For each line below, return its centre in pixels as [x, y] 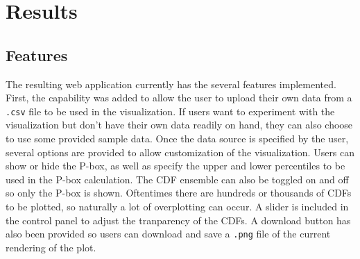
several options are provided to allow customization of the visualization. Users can [180, 152]
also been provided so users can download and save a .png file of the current [168, 234]
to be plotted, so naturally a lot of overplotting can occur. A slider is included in [177, 206]
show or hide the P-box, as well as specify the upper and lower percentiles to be [175, 166]
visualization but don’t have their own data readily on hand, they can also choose [179, 125]
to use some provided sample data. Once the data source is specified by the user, [177, 139]
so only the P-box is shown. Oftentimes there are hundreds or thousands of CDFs [179, 193]
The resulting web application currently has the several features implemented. [171, 84]
